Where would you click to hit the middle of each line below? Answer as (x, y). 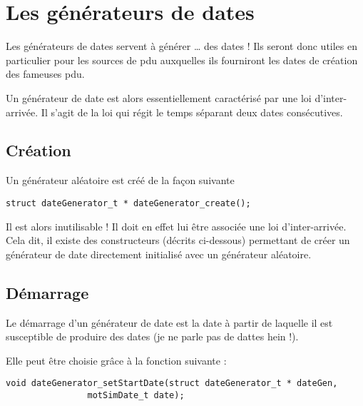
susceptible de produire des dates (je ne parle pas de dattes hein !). (152, 336)
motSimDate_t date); (136, 395)
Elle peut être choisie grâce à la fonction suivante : (116, 360)
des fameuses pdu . (45, 74)
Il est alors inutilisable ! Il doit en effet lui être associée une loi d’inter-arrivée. (176, 226)
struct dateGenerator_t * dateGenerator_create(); (128, 203)
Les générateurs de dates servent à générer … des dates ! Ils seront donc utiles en (182, 46)
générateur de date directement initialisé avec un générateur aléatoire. (159, 254)
